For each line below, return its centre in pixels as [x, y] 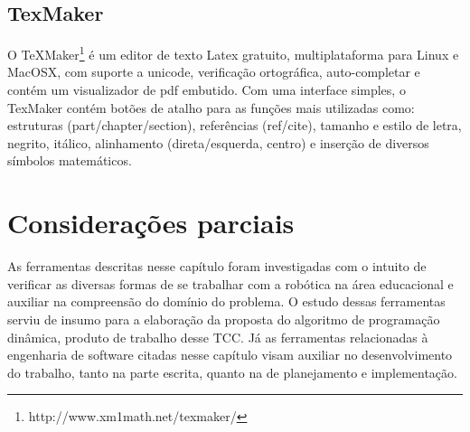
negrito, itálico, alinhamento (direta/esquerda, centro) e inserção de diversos [218, 142]
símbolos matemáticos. [70, 160]
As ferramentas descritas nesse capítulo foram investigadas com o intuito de [217, 266]
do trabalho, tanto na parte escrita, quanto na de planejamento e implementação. [232, 372]
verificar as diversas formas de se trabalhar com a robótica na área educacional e [230, 283]
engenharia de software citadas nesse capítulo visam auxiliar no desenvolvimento [230, 355]
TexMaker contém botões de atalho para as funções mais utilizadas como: [211, 107]
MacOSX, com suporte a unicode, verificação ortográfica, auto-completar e [214, 72]
